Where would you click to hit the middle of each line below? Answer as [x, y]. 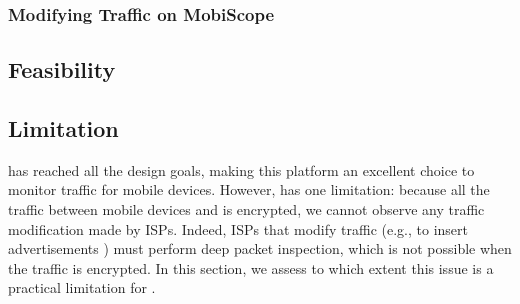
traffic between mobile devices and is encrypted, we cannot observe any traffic [246, 209]
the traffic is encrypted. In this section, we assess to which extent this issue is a [251, 267]
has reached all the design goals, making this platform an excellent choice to [241, 169]
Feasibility [62, 69]
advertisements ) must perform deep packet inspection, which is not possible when [260, 248]
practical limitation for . [82, 287]
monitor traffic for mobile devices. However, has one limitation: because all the [249, 189]
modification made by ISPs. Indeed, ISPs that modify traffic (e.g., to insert [238, 228]
